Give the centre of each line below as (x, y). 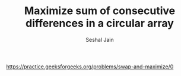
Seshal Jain (100, 39)
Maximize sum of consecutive (100, 11)
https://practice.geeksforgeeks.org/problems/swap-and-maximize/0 (90, 67)
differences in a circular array (100, 23)
